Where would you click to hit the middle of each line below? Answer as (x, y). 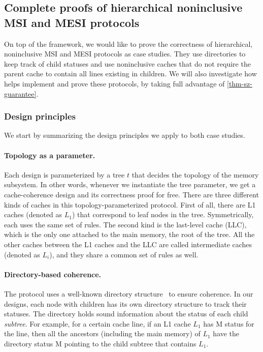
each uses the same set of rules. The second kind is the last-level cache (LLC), (125, 224)
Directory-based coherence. (53, 274)
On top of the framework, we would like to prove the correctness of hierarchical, (128, 43)
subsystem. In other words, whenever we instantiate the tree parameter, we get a (130, 184)
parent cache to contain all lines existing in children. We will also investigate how (130, 74)
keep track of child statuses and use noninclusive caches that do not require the (127, 63)
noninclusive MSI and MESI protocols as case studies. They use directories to (125, 54)
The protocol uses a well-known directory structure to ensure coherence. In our (129, 293)
